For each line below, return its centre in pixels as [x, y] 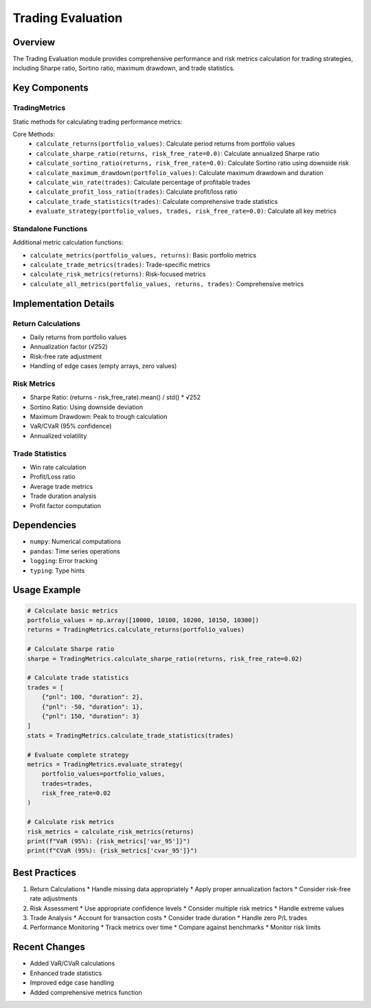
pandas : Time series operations [75, 551]
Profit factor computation [65, 505]
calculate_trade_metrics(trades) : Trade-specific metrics [120, 265]
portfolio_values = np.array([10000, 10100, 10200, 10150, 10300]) [143, 620]
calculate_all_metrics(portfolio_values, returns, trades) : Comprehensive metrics [167, 284]
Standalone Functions [50, 229]
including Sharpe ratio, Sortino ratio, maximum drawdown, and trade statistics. [124, 68]
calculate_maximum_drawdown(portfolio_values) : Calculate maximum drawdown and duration [180, 172]
